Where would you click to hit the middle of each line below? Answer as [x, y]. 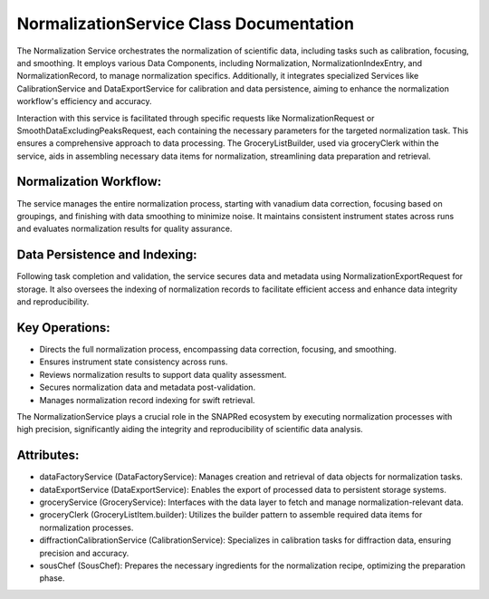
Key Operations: [63, 328]
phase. [52, 578]
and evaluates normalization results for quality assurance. [125, 229]
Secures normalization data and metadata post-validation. [148, 387]
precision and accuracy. [84, 553]
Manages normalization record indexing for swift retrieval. [147, 400]
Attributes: [48, 455]
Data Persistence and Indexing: [107, 255]
